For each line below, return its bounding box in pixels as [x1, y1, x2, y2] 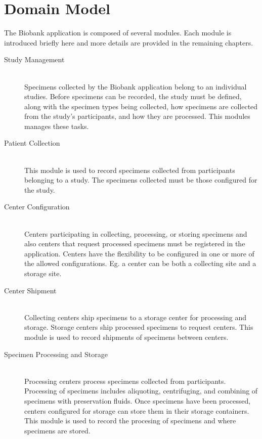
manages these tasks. [24, 120, 89, 131]
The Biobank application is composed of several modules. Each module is [4, 27, 232, 38]
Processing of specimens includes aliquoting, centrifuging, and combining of [24, 385, 258, 396]
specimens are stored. [24, 425, 91, 435]
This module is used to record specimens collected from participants [24, 164, 235, 175]
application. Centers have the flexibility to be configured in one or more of [24, 248, 254, 258]
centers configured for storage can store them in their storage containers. [24, 405, 249, 416]
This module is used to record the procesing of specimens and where [24, 415, 236, 426]
